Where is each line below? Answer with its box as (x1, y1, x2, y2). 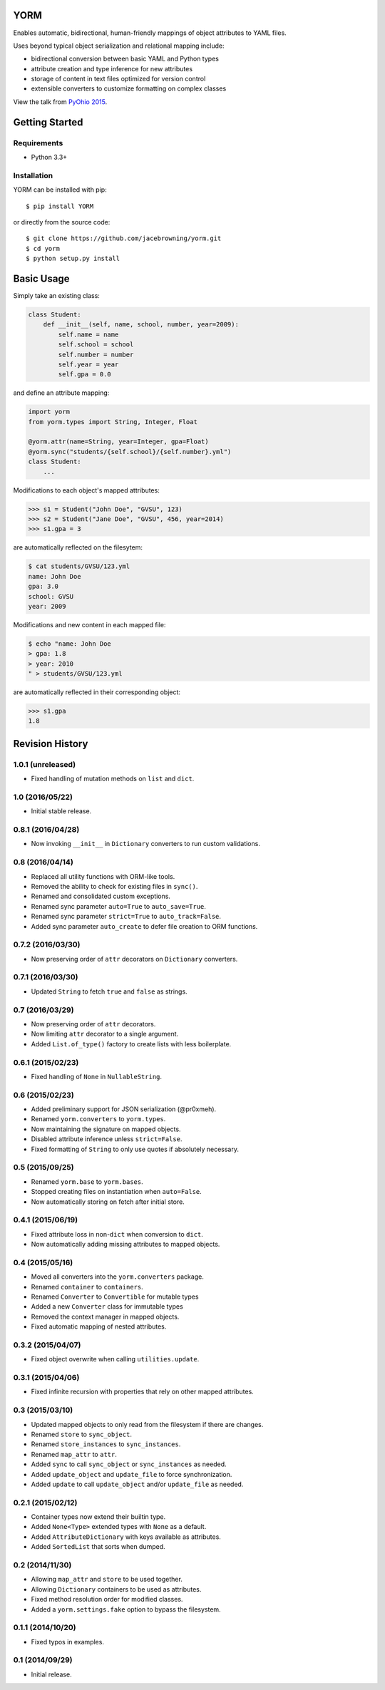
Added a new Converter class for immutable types (31, 1302, 183, 1311)
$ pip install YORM (26, 202, 94, 210)
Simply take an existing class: (13, 292, 100, 300)
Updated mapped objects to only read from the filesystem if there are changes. (31, 1420, 264, 1428)
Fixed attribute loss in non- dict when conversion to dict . (31, 1230, 203, 1238)
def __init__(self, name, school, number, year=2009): (43, 321, 239, 329)
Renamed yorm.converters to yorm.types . (31, 1115, 166, 1123)
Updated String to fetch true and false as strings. (31, 987, 188, 996)
